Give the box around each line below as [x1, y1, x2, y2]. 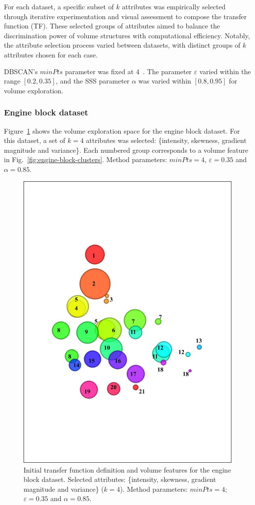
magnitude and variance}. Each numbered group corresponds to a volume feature [4, 144, 248, 155]
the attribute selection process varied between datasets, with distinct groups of [4, 40, 241, 50]
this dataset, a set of [4, 135, 66, 145]
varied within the [199, 66, 251, 76]
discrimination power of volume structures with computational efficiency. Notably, [4, 30, 250, 40]
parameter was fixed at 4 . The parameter [65, 66, 192, 76]
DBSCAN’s [4, 66, 38, 76]
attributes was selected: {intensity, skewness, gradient [86, 135, 247, 145]
